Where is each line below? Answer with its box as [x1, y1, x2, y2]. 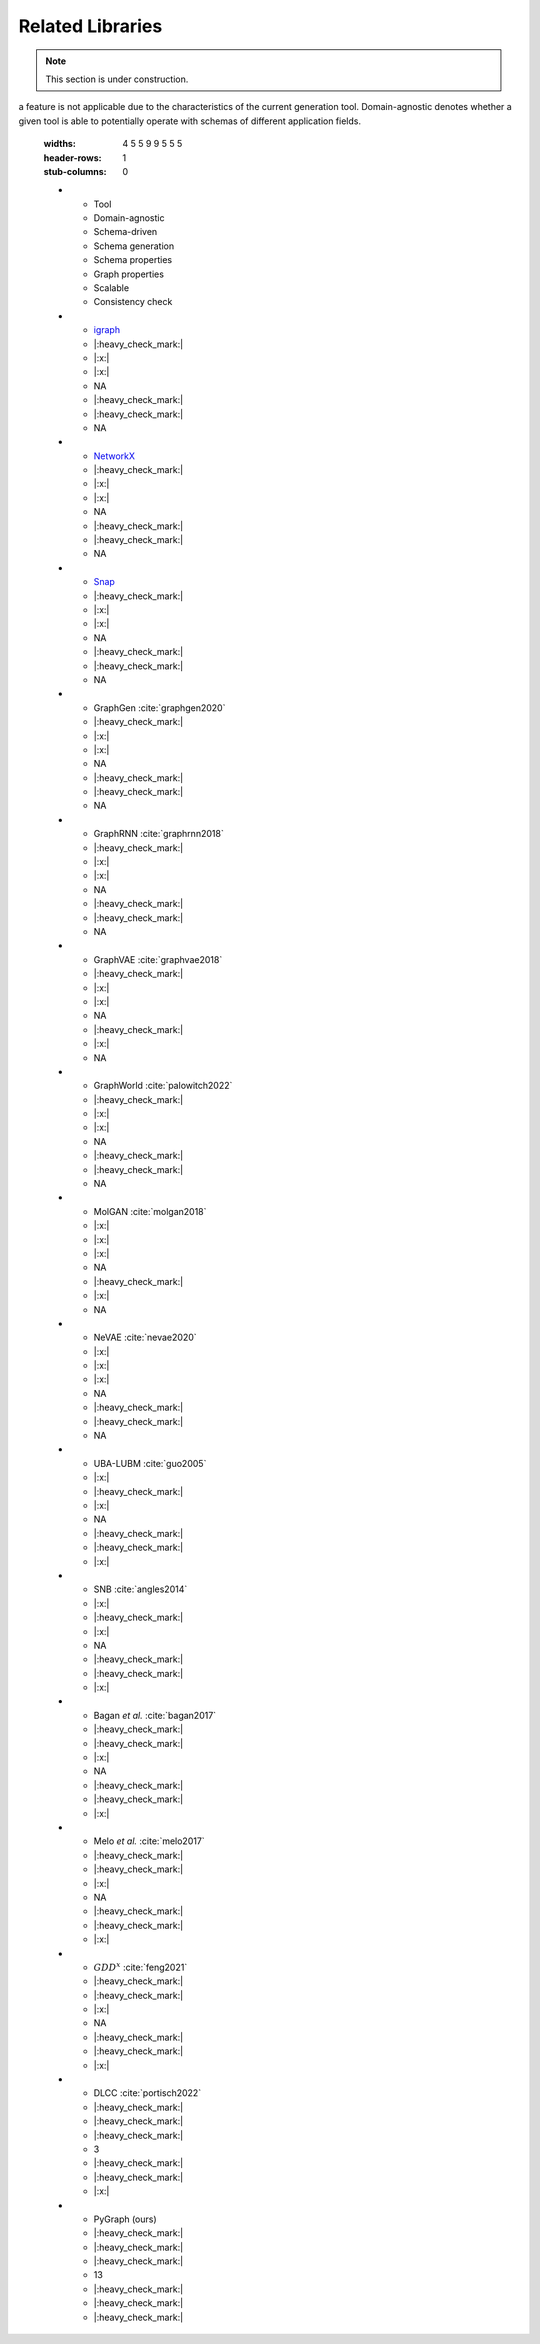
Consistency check [93, 296, 173, 308]
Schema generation [93, 240, 175, 252]
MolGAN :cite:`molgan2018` [93, 1205, 207, 1217]
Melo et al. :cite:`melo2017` [93, 1835, 205, 1847]
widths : [43, 138, 77, 150]
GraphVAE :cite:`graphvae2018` [93, 953, 223, 965]
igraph [93, 324, 120, 336]
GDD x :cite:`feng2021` [93, 1960, 188, 1973]
